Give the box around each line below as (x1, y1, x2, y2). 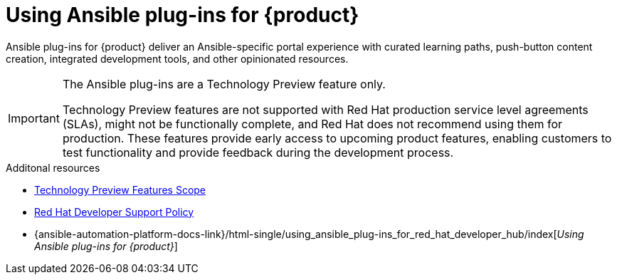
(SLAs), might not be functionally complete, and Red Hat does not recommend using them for (62, 116, 563, 131)
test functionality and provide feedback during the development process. (62, 145, 454, 160)
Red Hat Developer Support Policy (34, 205, 194, 218)
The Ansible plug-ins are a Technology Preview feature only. (62, 76, 386, 91)
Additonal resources (6, 161, 100, 174)
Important (8, 110, 60, 125)
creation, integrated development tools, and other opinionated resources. (6, 52, 349, 65)
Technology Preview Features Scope (34, 183, 206, 196)
